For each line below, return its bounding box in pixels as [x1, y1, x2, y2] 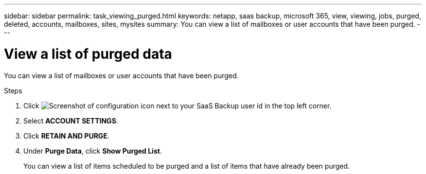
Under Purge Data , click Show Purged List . [23, 146, 162, 155]
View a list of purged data [4, 45, 172, 62]
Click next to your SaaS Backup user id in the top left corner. [23, 101, 332, 110]
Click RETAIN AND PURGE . [23, 131, 109, 140]
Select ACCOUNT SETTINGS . [23, 116, 118, 125]
